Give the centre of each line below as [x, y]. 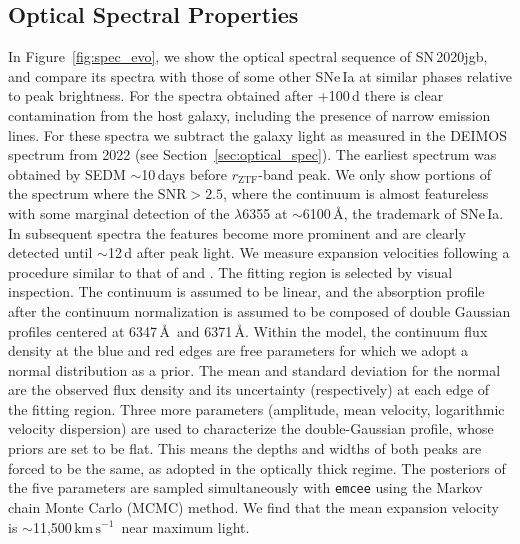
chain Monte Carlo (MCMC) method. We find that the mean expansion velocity [253, 506]
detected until [50, 252]
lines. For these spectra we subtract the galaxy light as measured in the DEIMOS [257, 134]
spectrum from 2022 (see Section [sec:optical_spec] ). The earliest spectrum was [252, 154]
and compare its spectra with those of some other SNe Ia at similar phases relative [260, 75]
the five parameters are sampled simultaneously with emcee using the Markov [245, 487]
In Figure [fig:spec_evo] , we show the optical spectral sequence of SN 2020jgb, [248, 56]
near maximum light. [185, 526]
